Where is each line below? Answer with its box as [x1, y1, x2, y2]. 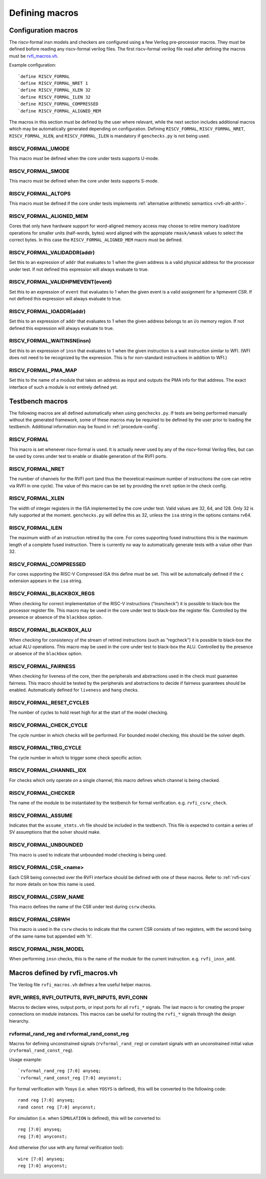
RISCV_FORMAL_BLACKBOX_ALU [9, 626, 92, 633]
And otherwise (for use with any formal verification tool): [9, 1144, 124, 1150]
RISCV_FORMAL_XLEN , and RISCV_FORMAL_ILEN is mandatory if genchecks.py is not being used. [9, 133, 210, 139]
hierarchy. [9, 1018, 30, 1024]
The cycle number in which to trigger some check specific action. [9, 755, 142, 761]
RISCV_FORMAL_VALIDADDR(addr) [9, 249, 95, 256]
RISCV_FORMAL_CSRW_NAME [9, 893, 84, 900]
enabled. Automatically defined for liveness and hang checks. [9, 687, 139, 693]
